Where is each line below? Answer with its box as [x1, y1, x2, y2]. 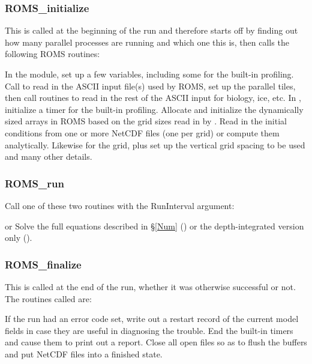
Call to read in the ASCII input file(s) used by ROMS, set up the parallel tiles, [5, 79, 296, 92]
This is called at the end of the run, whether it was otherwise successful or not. [5, 280, 296, 293]
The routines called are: [5, 292, 92, 305]
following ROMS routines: [5, 47, 100, 60]
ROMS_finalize [5, 256, 82, 271]
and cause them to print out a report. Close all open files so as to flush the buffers [5, 336, 307, 348]
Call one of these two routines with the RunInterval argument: [5, 199, 235, 211]
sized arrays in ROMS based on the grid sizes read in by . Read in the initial [5, 115, 287, 127]
